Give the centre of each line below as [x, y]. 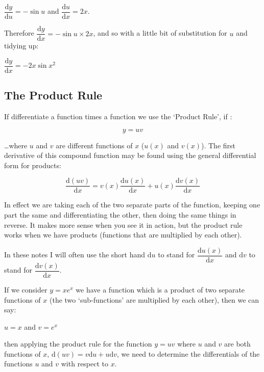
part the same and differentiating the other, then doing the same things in [120, 215]
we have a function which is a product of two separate [160, 289]
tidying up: [21, 46]
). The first [219, 145]
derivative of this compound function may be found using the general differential [130, 155]
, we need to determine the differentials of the [188, 353]
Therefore [19, 33]
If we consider [26, 289]
